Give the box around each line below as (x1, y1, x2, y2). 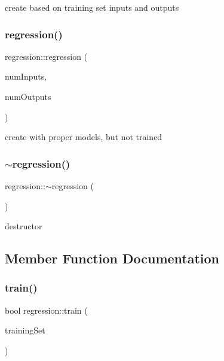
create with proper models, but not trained (5, 131, 162, 143)
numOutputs (5, 90, 51, 102)
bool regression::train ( (5, 304, 88, 316)
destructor (5, 220, 42, 232)
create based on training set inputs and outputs (5, 1, 179, 13)
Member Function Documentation (5, 249, 220, 268)
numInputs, (5, 70, 47, 83)
